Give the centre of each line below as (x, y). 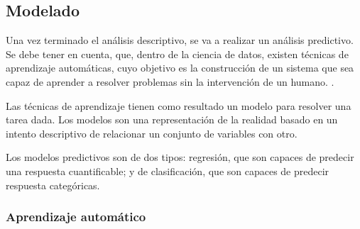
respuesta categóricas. (53, 185)
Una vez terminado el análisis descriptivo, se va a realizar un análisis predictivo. (180, 40)
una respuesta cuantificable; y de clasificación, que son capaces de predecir (168, 171)
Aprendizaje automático (76, 217)
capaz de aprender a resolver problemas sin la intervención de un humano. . (170, 81)
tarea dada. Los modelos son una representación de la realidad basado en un (172, 119)
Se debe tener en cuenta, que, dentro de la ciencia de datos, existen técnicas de (177, 54)
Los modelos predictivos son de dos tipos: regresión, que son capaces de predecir (180, 157)
